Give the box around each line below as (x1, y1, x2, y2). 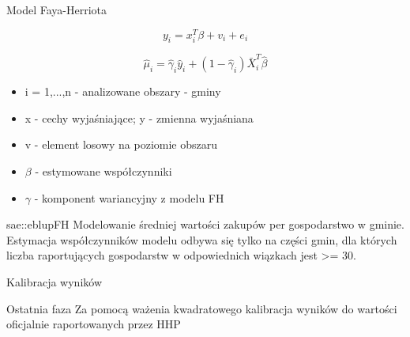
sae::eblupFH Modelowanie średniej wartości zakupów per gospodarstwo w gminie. (6, 216, 404, 233)
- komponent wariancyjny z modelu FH (34, 189, 224, 206)
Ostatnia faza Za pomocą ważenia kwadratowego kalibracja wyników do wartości (6, 300, 397, 316)
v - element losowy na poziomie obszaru (24, 136, 218, 153)
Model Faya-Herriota (6, 2, 107, 17)
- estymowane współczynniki (35, 162, 172, 179)
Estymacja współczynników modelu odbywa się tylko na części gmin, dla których (6, 231, 397, 248)
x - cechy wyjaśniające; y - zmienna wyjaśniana (24, 109, 254, 126)
